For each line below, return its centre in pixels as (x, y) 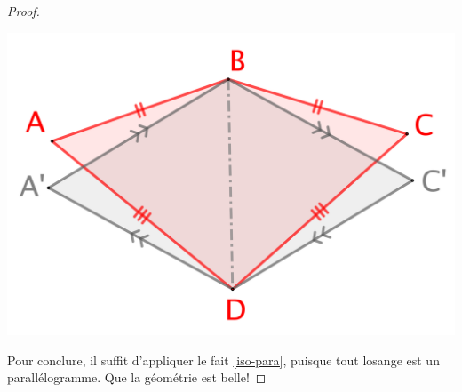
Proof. (24, 11)
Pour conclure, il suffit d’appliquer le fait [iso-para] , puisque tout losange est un (223, 360)
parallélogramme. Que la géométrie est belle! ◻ (137, 377)
